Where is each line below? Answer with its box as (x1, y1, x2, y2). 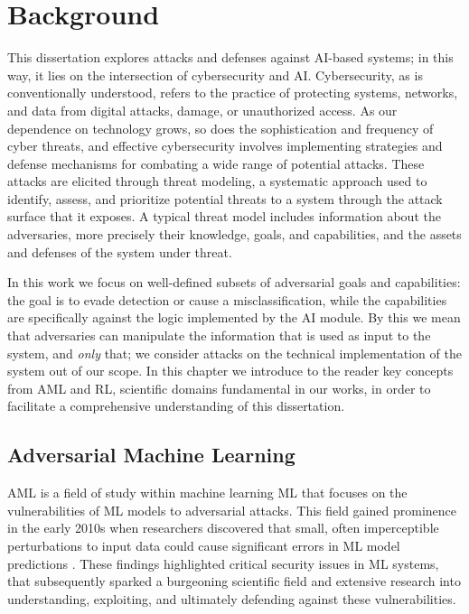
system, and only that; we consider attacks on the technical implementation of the (7, 343, 462, 362)
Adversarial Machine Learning (7, 441, 295, 469)
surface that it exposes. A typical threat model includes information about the (7, 207, 441, 226)
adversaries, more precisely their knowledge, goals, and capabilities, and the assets (7, 225, 462, 244)
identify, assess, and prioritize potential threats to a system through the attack (7, 189, 443, 208)
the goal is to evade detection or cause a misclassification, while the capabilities (7, 290, 447, 309)
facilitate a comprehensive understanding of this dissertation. (7, 396, 345, 415)
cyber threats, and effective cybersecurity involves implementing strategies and (7, 136, 443, 155)
